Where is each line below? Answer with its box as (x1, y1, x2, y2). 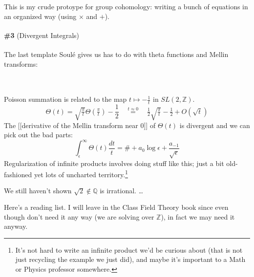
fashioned (4, 169, 32, 179)
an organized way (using (4, 11, 77, 21)
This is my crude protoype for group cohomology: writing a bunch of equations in (4, 1, 248, 11)
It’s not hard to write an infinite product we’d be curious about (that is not (15, 244, 243, 255)
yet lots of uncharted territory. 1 (34, 168, 128, 179)
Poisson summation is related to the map (4, 94, 127, 104)
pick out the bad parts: (4, 129, 73, 140)
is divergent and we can (179, 120, 250, 130)
